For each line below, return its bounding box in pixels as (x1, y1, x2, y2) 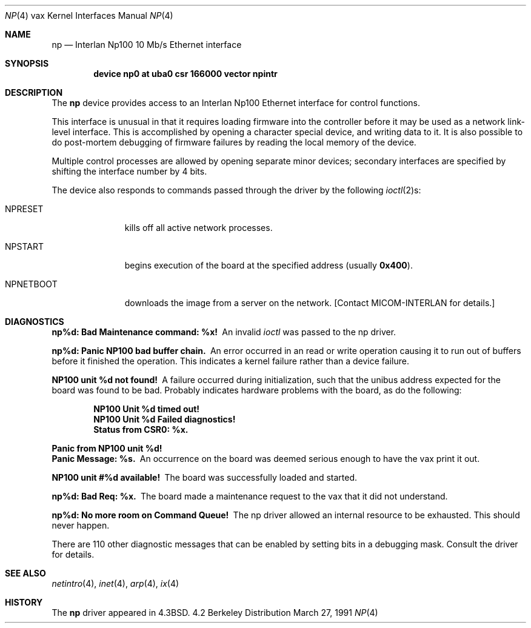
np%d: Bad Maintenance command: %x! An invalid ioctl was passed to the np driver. (52, 327, 396, 337)
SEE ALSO (5, 568, 46, 578)
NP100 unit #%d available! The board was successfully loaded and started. (52, 472, 357, 483)
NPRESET (5, 204, 44, 214)
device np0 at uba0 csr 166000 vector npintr (93, 68, 278, 79)
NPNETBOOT (5, 279, 58, 289)
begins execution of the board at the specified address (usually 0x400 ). (124, 260, 413, 270)
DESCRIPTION (5, 87, 63, 98)
